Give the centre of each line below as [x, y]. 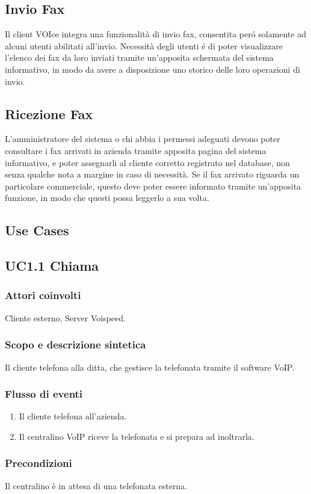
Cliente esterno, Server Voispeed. [65, 317]
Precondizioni [38, 463]
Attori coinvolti [43, 295]
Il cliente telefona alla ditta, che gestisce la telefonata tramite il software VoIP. [150, 367]
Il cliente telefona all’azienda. [73, 416]
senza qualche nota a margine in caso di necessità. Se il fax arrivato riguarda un [152, 174]
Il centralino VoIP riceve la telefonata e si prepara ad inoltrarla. [137, 436]
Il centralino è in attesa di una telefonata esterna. [96, 485]
